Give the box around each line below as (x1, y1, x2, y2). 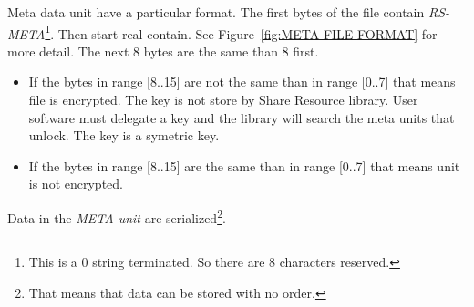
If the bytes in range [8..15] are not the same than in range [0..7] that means (28, 72, 456, 91)
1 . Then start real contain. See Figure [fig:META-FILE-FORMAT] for (45, 21, 438, 43)
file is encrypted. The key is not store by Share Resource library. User (28, 90, 418, 109)
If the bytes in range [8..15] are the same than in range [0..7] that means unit (28, 156, 460, 175)
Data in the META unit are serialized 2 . (7, 206, 226, 227)
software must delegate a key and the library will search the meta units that (28, 107, 455, 127)
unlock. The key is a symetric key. (28, 126, 220, 145)
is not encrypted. (28, 174, 123, 193)
